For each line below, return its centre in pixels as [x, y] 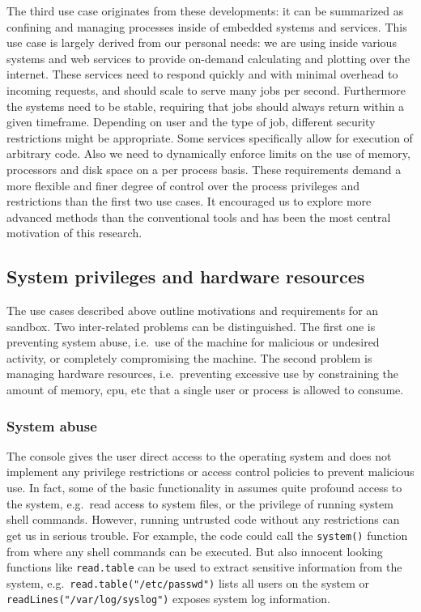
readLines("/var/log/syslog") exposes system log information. [168, 599]
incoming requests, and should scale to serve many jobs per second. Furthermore [206, 89]
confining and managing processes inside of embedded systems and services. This [207, 26]
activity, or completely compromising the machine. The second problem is [189, 357]
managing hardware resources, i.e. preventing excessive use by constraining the [203, 374]
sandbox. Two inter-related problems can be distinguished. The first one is [191, 326]
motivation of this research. [74, 233]
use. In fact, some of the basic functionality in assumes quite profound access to [204, 488]
